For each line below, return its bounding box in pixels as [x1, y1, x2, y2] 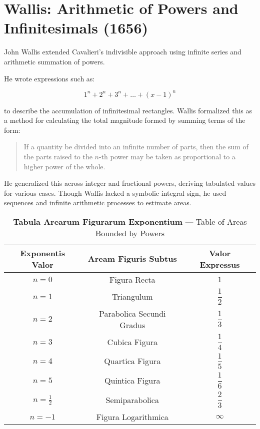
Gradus [119, 319, 145, 331]
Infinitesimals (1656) [4, 17, 148, 38]
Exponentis [20, 247, 65, 259]
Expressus [199, 258, 240, 270]
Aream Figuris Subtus [87, 253, 177, 265]
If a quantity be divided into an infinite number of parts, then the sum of [23, 141, 248, 152]
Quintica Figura [104, 375, 160, 387]
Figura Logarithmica [96, 411, 168, 423]
